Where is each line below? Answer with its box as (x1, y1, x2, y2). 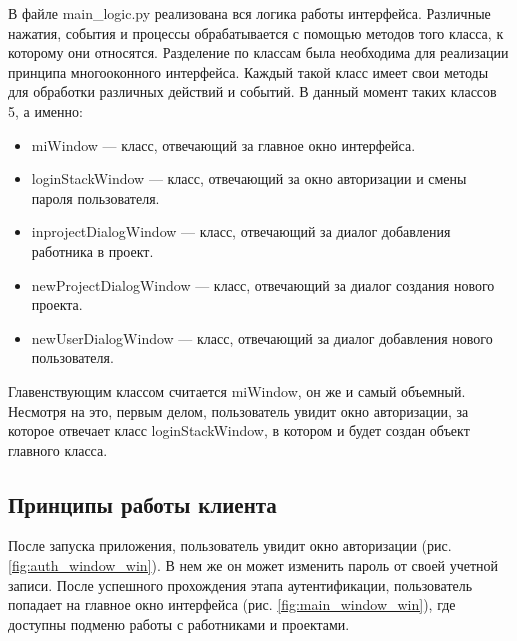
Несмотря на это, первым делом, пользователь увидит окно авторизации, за (8, 400, 469, 421)
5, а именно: (8, 100, 83, 121)
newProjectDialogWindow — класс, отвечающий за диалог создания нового (31, 274, 495, 295)
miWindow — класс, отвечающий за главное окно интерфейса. (31, 134, 416, 155)
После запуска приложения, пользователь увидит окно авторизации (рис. (8, 535, 452, 556)
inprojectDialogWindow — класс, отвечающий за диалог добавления (31, 221, 451, 242)
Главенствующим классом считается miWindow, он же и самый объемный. (8, 380, 466, 401)
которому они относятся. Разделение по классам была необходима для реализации (8, 42, 509, 63)
